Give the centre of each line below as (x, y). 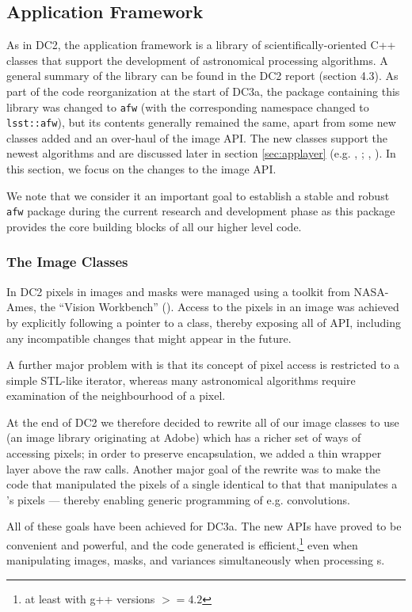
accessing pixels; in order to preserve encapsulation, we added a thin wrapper (194, 453)
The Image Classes (67, 262)
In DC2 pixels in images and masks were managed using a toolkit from (178, 291)
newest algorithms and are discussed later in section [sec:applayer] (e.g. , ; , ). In (201, 153)
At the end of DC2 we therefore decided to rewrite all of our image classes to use (203, 422)
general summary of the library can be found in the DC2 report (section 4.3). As (202, 76)
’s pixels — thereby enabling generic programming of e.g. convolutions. (179, 499)
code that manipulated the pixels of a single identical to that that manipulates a (202, 484)
